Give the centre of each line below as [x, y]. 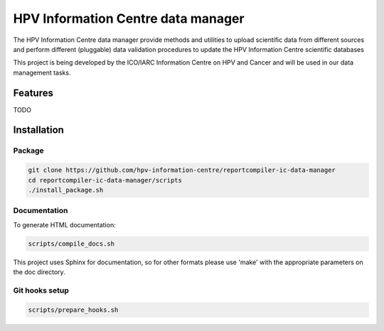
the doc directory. [39, 272]
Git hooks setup [41, 290]
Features [33, 93]
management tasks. [42, 72]
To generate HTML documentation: [65, 224]
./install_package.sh [66, 190]
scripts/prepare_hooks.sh [73, 310]
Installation [38, 130]
